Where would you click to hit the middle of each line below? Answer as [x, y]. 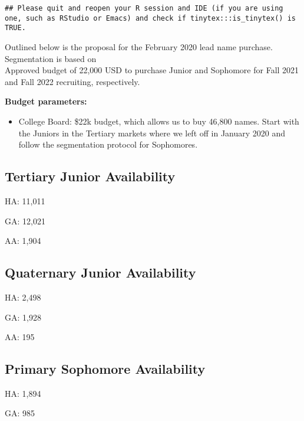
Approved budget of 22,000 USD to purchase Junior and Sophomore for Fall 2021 [152, 70]
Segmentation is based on [51, 58]
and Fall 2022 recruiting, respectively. [72, 81]
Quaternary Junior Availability [100, 272]
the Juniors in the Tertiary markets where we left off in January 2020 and [152, 133]
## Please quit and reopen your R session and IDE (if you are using [144, 8]
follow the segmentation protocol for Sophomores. [108, 144]
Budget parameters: [46, 101]
